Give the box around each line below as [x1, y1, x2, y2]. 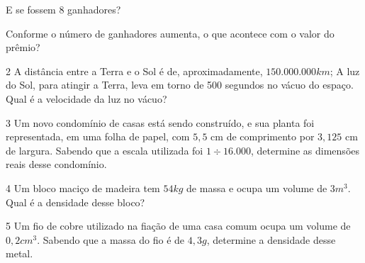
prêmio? [6, 40, 40, 55]
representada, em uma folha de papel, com [6, 129, 190, 144]
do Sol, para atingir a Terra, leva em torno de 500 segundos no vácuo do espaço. [6, 77, 354, 92]
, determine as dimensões [250, 142, 360, 157]
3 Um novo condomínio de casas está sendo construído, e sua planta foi [6, 115, 315, 130]
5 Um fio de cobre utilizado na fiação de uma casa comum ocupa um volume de [6, 218, 351, 233]
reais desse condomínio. [6, 157, 107, 172]
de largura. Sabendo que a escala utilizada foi [6, 142, 203, 157]
